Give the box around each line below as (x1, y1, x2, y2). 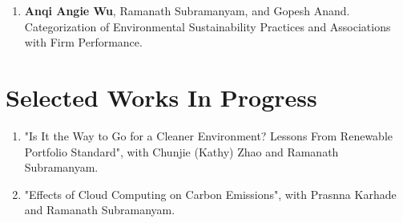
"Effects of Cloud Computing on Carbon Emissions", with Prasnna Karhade (24, 185, 397, 202)
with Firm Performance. (24, 34, 143, 51)
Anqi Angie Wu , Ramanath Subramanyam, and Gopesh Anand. (24, 2, 350, 18)
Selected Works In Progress (6, 80, 317, 113)
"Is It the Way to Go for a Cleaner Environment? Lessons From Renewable (24, 127, 393, 144)
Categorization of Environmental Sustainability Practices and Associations (24, 18, 391, 34)
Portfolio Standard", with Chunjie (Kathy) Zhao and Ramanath (24, 143, 339, 160)
